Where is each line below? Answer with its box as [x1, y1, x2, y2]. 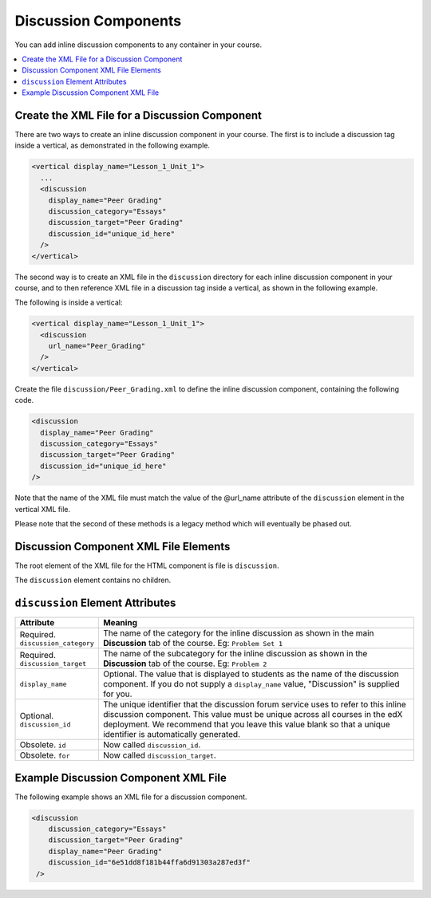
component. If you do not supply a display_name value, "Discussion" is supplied [102, 679, 400, 690]
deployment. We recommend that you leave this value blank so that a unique [102, 719, 390, 730]
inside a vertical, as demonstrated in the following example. [14, 140, 211, 151]
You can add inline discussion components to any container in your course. [14, 40, 263, 49]
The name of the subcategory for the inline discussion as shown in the [102, 648, 368, 660]
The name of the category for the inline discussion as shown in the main [102, 628, 374, 639]
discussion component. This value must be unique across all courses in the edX [102, 709, 403, 720]
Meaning [102, 617, 138, 628]
